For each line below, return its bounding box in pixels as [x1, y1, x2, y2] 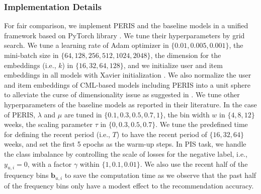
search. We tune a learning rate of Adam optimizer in [4, 40, 169, 50]
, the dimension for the [150, 50, 221, 60]
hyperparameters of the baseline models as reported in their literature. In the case [4, 99, 257, 109]
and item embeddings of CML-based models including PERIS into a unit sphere [4, 79, 251, 90]
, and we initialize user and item [123, 59, 223, 70]
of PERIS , [4, 109, 36, 119]
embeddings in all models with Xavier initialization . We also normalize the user [4, 70, 251, 80]
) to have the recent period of [116, 128, 207, 139]
